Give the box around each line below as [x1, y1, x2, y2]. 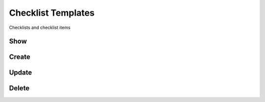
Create [9, 53, 30, 61]
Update [9, 69, 32, 77]
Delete [9, 84, 29, 93]
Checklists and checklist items [9, 25, 71, 30]
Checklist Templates [9, 7, 95, 18]
